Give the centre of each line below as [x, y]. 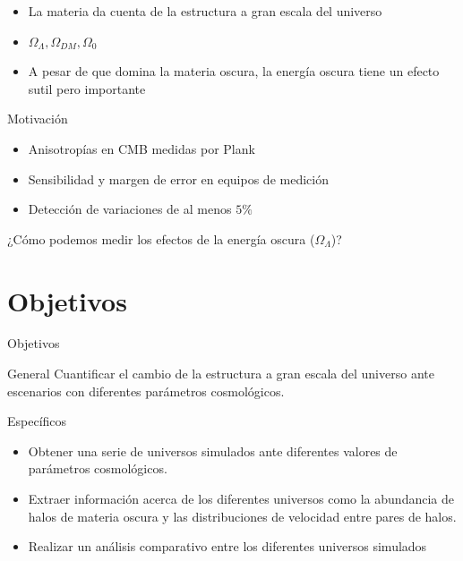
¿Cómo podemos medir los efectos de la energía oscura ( [161, 238]
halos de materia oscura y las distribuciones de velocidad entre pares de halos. [242, 516]
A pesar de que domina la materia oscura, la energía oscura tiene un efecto [234, 71]
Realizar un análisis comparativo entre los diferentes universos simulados [227, 546]
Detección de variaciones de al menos [130, 209]
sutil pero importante [87, 88]
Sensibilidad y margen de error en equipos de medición [178, 178]
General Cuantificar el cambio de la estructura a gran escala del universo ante [221, 374]
